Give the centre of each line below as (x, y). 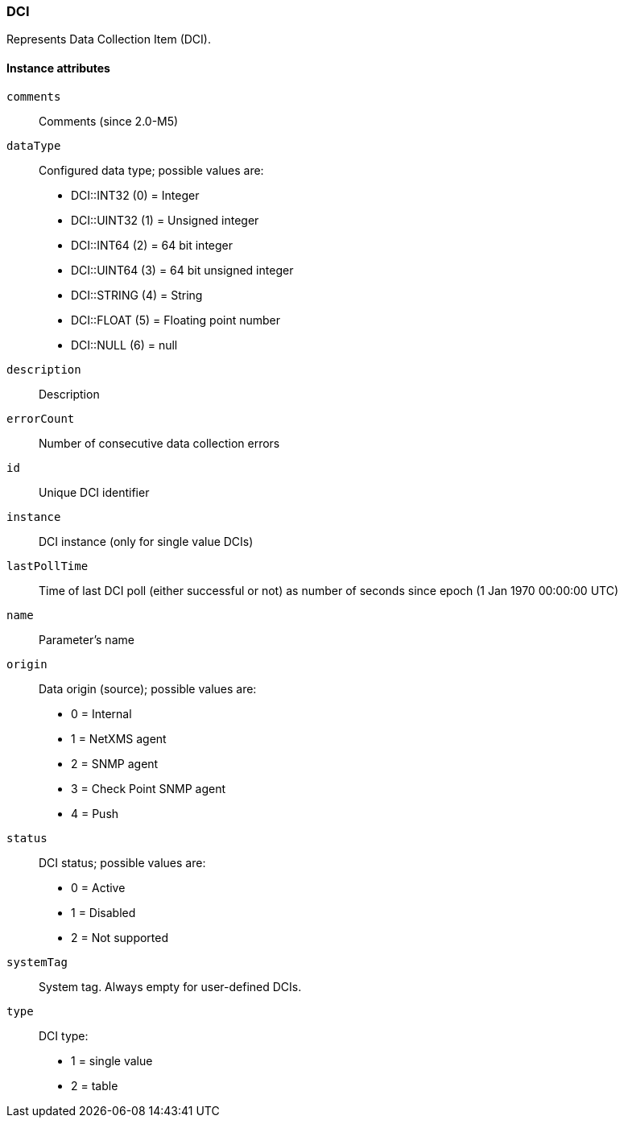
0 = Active (98, 887)
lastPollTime (48, 566)
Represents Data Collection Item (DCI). (109, 39)
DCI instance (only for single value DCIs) (146, 541)
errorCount (41, 418)
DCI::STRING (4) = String (137, 295)
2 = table (95, 1085)
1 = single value (112, 1060)
